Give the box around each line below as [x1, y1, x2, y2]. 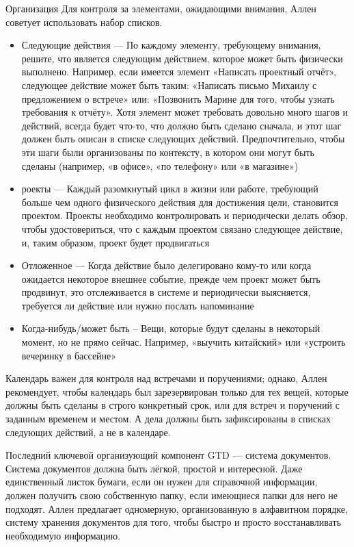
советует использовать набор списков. [5, 14, 163, 29]
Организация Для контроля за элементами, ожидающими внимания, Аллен [5, 1, 316, 15]
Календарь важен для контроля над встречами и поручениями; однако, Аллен [5, 371, 327, 385]
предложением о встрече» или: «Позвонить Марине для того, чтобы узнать [21, 91, 335, 105]
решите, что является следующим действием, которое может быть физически [21, 51, 343, 65]
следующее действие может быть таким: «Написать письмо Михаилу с [21, 77, 317, 92]
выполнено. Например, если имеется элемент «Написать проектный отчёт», [21, 64, 337, 79]
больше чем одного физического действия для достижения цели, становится [21, 194, 339, 209]
